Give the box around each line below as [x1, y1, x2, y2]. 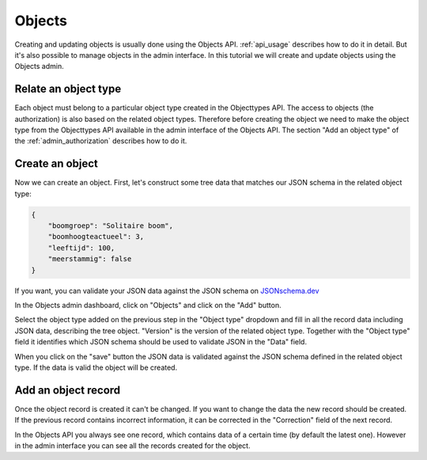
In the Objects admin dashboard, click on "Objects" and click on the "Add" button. [14, 301, 282, 310]
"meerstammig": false [47, 254, 132, 264]
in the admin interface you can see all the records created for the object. [14, 441, 251, 450]
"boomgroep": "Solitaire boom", [47, 222, 174, 230]
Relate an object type [14, 82, 122, 96]
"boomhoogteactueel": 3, [47, 232, 145, 241]
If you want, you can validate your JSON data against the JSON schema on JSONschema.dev [14, 286, 319, 295]
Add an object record [14, 383, 121, 397]
